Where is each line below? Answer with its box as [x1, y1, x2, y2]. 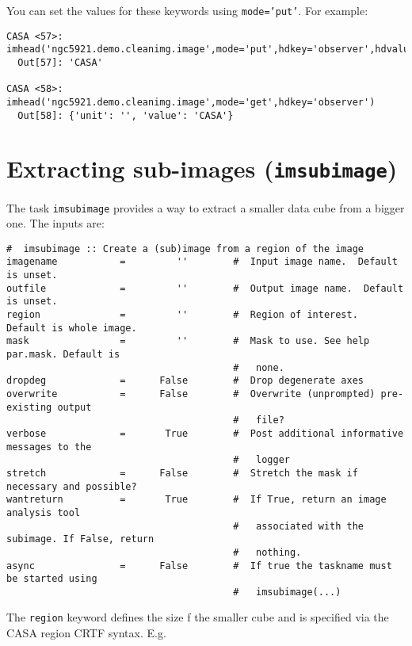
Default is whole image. [6, 322, 137, 334]
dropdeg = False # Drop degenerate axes [6, 375, 364, 387]
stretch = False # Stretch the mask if [6, 467, 358, 479]
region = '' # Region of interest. [6, 309, 358, 321]
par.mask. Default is [6, 349, 120, 360]
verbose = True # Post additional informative [6, 427, 404, 439]
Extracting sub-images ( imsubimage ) [6, 152, 398, 185]
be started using [6, 573, 97, 585]
